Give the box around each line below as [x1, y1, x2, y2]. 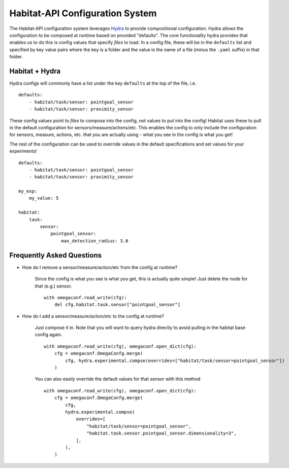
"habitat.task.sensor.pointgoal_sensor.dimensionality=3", [86, 430, 237, 436]
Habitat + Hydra [9, 66, 61, 76]
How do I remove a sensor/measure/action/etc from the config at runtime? [22, 264, 178, 270]
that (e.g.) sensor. [35, 283, 72, 289]
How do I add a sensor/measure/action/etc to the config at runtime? [22, 313, 165, 319]
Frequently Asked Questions [9, 251, 102, 260]
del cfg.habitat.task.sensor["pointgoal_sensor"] [54, 302, 180, 308]
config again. [35, 332, 62, 338]
